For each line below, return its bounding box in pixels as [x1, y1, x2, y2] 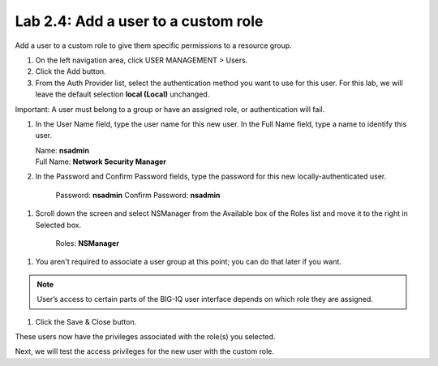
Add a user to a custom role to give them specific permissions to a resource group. [15, 41, 292, 50]
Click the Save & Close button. [35, 316, 137, 326]
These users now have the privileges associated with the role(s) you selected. [15, 331, 276, 341]
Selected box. [35, 220, 82, 230]
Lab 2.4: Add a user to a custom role [15, 12, 264, 30]
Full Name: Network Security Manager [35, 157, 166, 166]
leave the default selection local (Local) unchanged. [35, 89, 210, 99]
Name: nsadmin [35, 145, 89, 155]
